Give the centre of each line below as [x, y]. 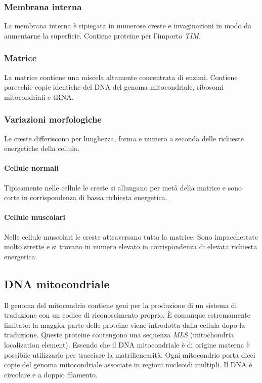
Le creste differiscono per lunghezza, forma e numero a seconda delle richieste [124, 138]
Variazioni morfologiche [53, 119]
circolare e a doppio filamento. [51, 374]
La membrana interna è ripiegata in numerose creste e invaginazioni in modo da [128, 26]
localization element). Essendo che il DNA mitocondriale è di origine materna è [127, 344]
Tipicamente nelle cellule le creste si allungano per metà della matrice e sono [123, 187]
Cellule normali [31, 168]
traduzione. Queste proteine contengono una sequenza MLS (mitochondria [119, 335]
